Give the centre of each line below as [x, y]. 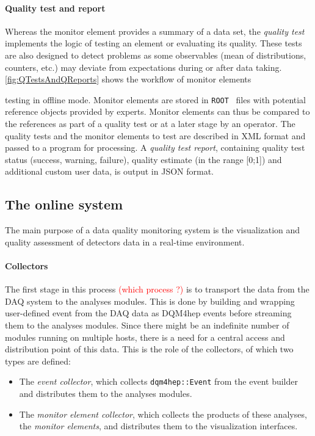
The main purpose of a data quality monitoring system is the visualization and [153, 230]
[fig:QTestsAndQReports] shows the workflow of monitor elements [128, 79]
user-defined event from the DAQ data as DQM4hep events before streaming [148, 313]
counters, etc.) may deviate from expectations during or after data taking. [143, 67]
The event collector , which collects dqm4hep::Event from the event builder [158, 381]
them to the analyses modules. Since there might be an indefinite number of [147, 325]
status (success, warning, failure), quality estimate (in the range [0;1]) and [143, 159]
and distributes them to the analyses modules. [106, 393]
